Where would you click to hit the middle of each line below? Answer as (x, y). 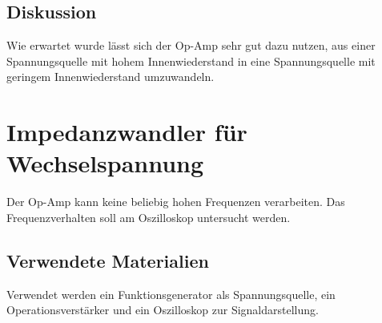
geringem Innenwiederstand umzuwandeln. (111, 77)
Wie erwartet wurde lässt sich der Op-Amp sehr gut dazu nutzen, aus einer (191, 45)
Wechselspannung (105, 163)
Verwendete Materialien (108, 260)
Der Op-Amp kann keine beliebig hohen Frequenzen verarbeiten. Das (176, 202)
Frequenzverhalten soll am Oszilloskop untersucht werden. (149, 217)
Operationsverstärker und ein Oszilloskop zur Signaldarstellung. (163, 310)
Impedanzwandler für (127, 132)
